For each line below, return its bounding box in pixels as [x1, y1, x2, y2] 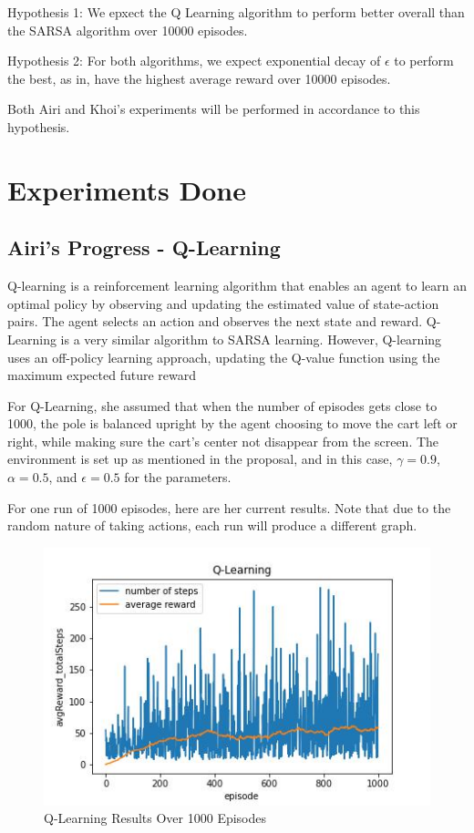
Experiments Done [7, 170, 246, 208]
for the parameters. [124, 468, 232, 487]
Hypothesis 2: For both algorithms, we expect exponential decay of [7, 51, 381, 70]
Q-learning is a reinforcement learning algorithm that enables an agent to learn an [7, 276, 468, 295]
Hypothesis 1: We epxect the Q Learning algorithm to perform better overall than [7, 3, 465, 21]
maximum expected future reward [7, 365, 197, 385]
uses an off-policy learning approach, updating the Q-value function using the [7, 347, 440, 366]
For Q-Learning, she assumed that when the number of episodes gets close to [7, 396, 438, 415]
